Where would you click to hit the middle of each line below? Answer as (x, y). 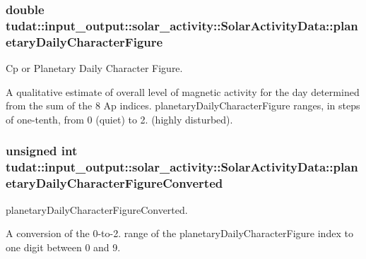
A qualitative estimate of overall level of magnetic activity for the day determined (183, 91)
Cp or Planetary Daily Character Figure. (94, 68)
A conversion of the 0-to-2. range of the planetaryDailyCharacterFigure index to (179, 233)
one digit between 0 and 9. (63, 247)
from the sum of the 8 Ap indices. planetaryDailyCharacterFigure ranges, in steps (183, 106)
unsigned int (42, 151)
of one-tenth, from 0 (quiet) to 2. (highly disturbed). (119, 119)
